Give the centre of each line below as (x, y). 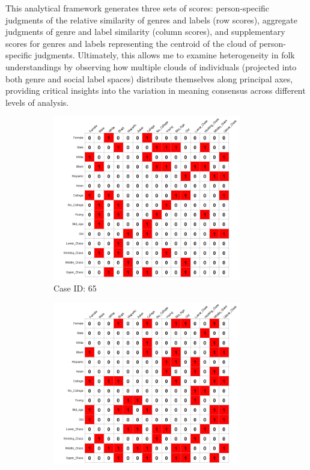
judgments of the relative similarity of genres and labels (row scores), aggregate (151, 20)
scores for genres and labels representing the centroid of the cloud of (131, 43)
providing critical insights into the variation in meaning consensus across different (156, 90)
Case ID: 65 (75, 288)
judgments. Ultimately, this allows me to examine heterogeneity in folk (165, 55)
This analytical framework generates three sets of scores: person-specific (138, 8)
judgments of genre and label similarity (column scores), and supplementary (145, 32)
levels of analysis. (37, 102)
